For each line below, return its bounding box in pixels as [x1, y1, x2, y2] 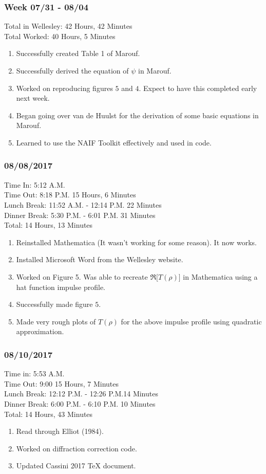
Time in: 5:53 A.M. [4, 368, 65, 379]
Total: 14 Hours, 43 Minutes [4, 408, 93, 419]
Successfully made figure [16, 299, 93, 309]
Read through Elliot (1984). [16, 426, 104, 436]
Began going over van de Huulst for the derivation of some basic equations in [16, 110, 259, 120]
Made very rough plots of [16, 316, 96, 326]
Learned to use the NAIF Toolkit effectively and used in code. [16, 137, 212, 148]
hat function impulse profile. [16, 281, 106, 292]
